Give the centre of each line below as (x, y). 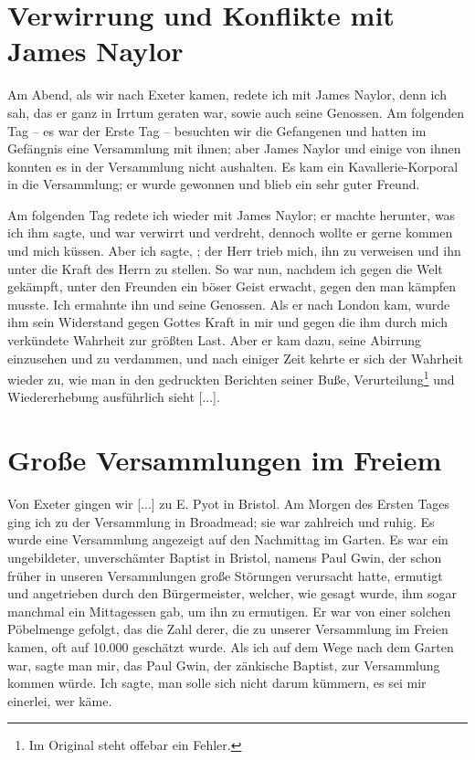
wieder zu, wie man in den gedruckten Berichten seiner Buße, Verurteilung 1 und (231, 378)
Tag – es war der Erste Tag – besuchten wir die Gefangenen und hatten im (217, 130)
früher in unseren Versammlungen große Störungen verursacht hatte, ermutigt (225, 575)
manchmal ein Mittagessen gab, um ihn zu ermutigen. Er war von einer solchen (229, 611)
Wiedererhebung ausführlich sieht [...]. (114, 397)
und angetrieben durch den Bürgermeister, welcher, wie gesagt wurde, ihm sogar (232, 593)
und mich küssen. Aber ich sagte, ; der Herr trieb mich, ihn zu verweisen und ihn (234, 251)
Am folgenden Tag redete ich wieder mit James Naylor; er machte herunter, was (232, 214)
